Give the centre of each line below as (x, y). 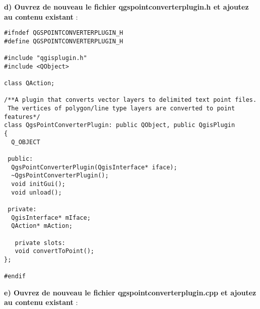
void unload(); (37, 192)
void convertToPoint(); (54, 251)
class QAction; (29, 83)
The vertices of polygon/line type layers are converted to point (121, 109)
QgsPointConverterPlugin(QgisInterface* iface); (94, 167)
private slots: (40, 243)
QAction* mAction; (42, 226)
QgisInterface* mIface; (51, 218)
